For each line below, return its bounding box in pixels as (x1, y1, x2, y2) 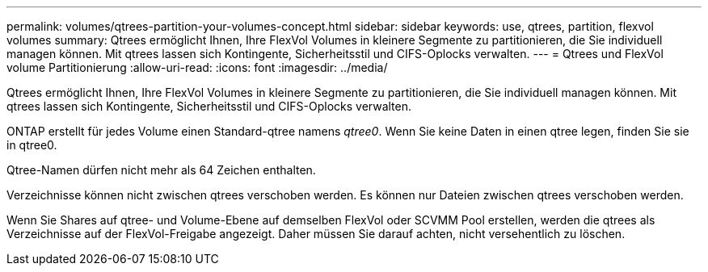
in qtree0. (6, 138, 57, 152)
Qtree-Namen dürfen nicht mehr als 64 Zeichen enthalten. (6, 163, 316, 177)
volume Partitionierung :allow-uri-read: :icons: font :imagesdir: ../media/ (6, 61, 388, 74)
